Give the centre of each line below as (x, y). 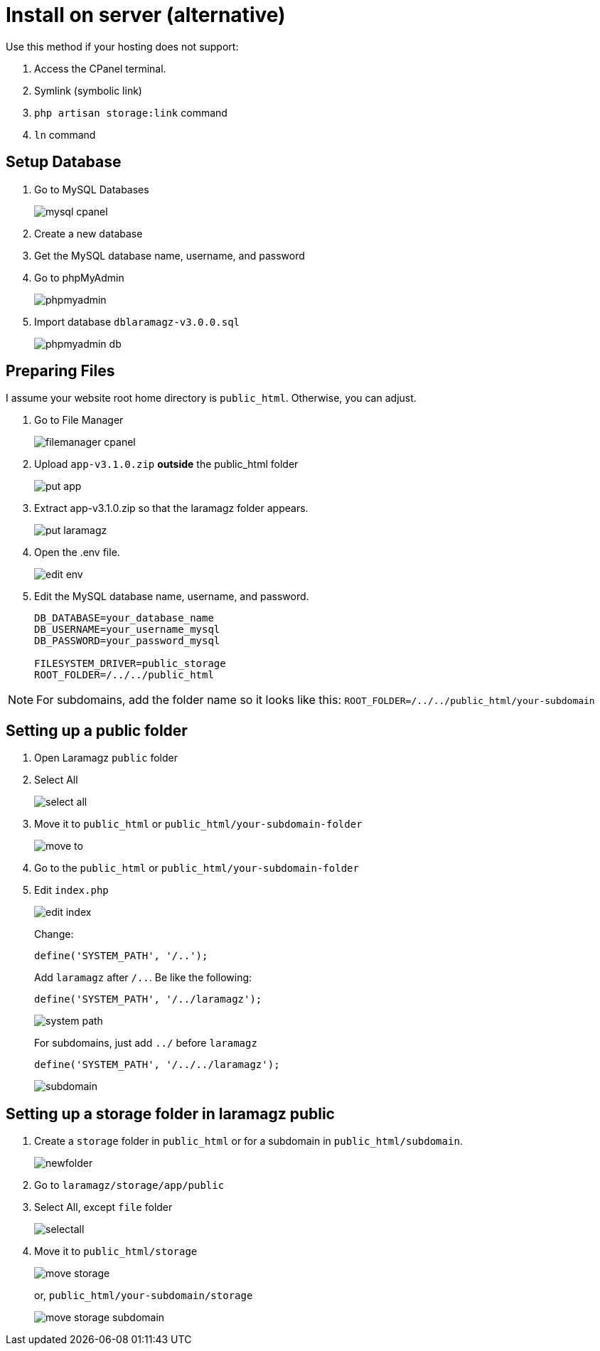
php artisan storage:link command (131, 112)
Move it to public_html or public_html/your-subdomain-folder (198, 824)
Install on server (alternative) (146, 15)
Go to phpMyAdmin (79, 277)
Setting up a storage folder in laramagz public (170, 1114)
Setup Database (64, 162)
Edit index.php (71, 890)
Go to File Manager (79, 420)
